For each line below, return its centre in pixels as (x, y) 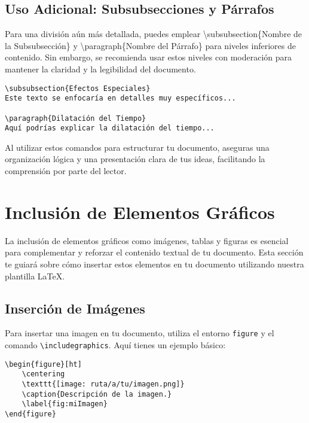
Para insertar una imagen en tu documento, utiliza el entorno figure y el (140, 333)
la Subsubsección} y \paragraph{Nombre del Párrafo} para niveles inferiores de (150, 45)
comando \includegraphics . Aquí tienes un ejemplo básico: (115, 345)
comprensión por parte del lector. (66, 171)
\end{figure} (30, 414)
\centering (43, 374)
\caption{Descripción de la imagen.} (97, 394)
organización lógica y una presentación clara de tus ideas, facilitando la (135, 159)
